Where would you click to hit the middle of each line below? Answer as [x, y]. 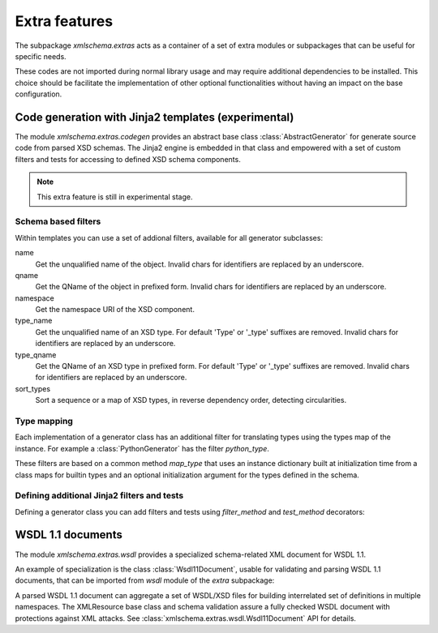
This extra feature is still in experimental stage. [115, 197]
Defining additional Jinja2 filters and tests [99, 496]
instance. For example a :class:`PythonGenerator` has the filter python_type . [142, 448]
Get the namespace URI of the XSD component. [115, 310]
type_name [34, 321]
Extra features [64, 21]
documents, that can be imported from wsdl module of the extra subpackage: [145, 580]
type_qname [36, 355]
